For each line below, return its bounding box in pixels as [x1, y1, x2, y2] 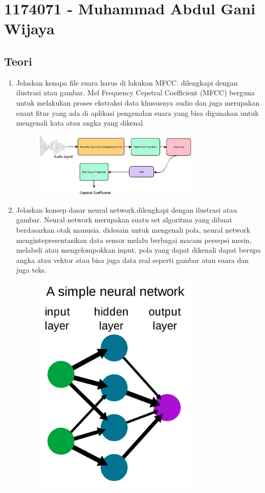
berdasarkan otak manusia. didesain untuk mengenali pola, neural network [16, 224, 250, 235]
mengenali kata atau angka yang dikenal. [16, 117, 145, 128]
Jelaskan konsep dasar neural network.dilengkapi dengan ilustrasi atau [16, 204, 237, 215]
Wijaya [4, 18, 55, 39]
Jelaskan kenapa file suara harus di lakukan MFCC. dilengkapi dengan [16, 77, 238, 88]
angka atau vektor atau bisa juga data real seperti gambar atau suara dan [16, 254, 249, 265]
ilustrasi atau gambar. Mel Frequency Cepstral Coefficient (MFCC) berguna [16, 87, 255, 98]
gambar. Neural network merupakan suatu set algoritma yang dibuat [16, 214, 232, 225]
